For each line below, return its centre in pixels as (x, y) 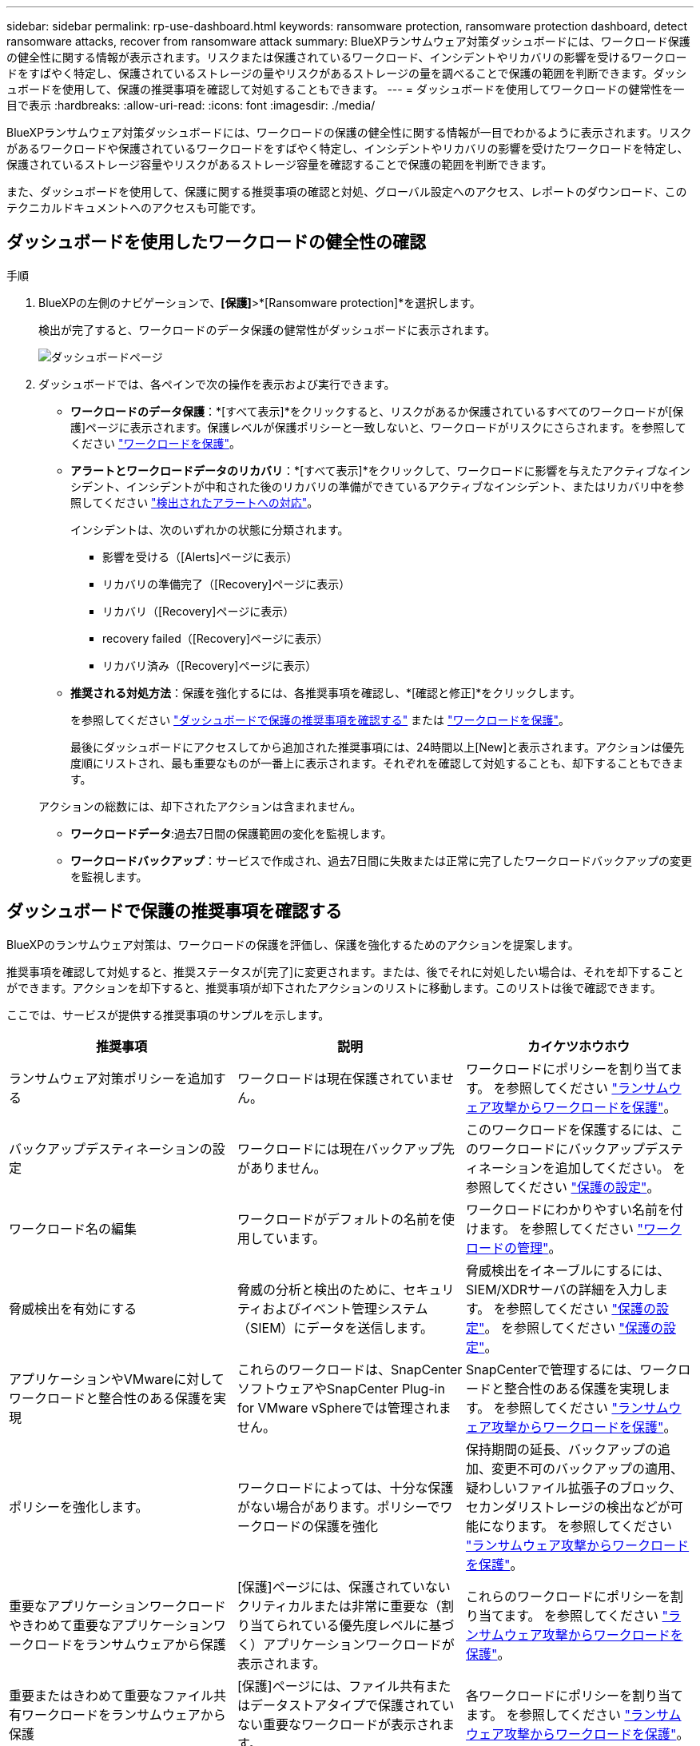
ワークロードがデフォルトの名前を (339, 1219)
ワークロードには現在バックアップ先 (346, 1148)
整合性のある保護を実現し (581, 1388)
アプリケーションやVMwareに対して (117, 1379)
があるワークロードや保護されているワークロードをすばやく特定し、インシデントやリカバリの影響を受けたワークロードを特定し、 (348, 148)
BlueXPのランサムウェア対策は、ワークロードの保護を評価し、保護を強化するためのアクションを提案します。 (293, 944)
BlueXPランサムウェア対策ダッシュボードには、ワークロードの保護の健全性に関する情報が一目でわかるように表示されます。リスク (349, 132)
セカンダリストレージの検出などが (568, 1507)
